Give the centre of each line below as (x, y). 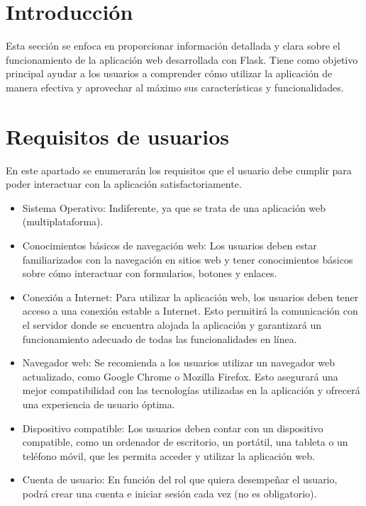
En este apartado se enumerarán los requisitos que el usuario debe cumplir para (179, 170)
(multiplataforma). (63, 221)
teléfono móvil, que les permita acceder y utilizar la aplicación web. (168, 455)
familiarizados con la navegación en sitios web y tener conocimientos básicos (188, 259)
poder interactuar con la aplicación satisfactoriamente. (124, 184)
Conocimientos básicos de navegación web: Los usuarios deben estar (170, 245)
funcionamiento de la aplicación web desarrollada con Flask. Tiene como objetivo (182, 59)
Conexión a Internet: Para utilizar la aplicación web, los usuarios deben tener (190, 297)
